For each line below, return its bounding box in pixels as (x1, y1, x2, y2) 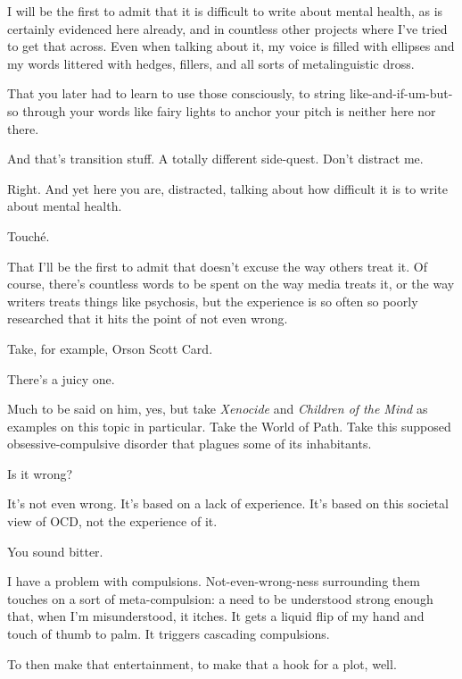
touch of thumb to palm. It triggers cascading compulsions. (7, 625, 330, 643)
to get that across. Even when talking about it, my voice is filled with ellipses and (7, 37, 455, 55)
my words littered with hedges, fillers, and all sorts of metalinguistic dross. (7, 54, 415, 72)
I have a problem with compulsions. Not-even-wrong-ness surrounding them (7, 572, 420, 591)
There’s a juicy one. (7, 369, 115, 388)
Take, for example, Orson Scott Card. (7, 339, 213, 357)
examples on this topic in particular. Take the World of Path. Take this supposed (7, 416, 451, 435)
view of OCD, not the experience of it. (7, 512, 218, 531)
